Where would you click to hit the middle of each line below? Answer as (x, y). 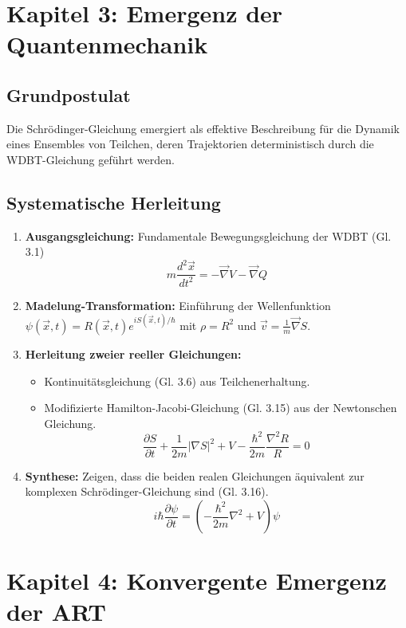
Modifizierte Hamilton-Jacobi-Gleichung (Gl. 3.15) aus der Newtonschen (221, 408)
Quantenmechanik (107, 44)
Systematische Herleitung (114, 202)
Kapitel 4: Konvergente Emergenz (197, 581)
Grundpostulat (69, 94)
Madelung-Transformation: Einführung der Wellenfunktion (178, 305)
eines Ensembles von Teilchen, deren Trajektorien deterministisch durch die (190, 144)
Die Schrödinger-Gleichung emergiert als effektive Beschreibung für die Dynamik (203, 128)
